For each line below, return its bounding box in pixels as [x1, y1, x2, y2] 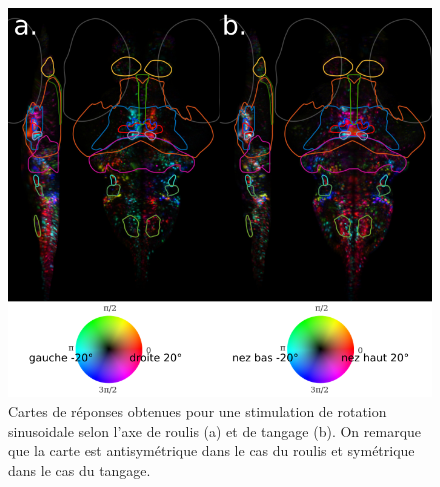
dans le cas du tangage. [8, 459, 151, 480]
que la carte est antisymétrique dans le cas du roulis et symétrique [8, 440, 415, 461]
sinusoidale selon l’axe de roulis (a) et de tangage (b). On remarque [8, 420, 422, 441]
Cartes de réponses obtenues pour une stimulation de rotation [8, 401, 387, 422]
